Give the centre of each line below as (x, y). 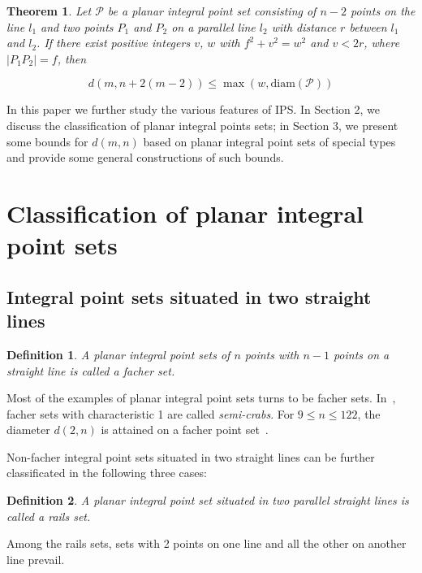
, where (382, 43)
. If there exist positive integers (114, 43)
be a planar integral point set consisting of (212, 11)
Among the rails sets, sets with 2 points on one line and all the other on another (207, 543)
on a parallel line (213, 26)
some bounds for (47, 141)
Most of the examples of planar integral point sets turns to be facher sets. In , (201, 398)
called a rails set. (49, 516)
